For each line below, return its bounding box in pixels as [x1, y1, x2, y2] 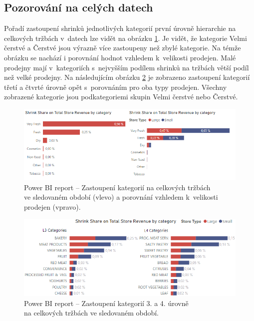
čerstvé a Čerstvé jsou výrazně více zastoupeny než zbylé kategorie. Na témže [4, 42, 241, 53]
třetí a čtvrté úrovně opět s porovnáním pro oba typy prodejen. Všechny [4, 81, 227, 92]
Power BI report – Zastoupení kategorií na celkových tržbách [24, 182, 211, 192]
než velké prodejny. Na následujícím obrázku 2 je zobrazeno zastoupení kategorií [4, 72, 250, 82]
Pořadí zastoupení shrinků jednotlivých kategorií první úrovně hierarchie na [4, 23, 236, 33]
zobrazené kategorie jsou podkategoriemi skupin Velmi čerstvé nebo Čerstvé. [4, 91, 238, 102]
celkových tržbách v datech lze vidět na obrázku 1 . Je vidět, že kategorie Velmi [4, 32, 247, 43]
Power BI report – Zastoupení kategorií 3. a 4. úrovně [24, 298, 189, 308]
